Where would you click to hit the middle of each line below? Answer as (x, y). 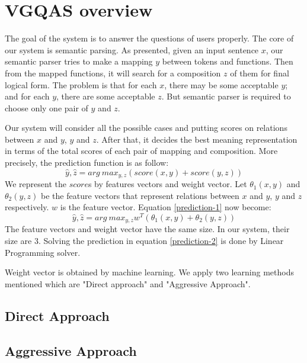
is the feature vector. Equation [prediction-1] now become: (166, 207)
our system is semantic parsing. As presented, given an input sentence (132, 49)
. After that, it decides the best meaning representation (197, 139)
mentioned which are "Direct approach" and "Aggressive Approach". (128, 283)
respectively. (27, 207)
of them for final (260, 73)
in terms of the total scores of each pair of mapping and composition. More (141, 151)
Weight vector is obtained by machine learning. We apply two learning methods (149, 272)
